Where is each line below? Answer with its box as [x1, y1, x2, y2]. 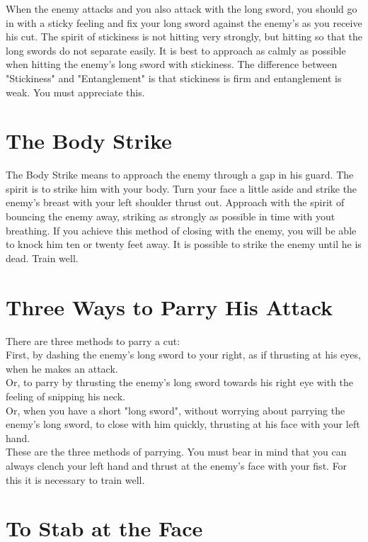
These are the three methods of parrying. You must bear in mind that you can [6, 444, 347, 459]
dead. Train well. [6, 250, 79, 265]
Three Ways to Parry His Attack [6, 292, 333, 321]
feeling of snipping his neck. [6, 388, 125, 403]
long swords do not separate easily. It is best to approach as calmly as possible [6, 43, 346, 57]
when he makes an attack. [6, 361, 118, 376]
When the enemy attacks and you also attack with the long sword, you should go [6, 1, 357, 16]
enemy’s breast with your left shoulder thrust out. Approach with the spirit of [6, 195, 345, 210]
